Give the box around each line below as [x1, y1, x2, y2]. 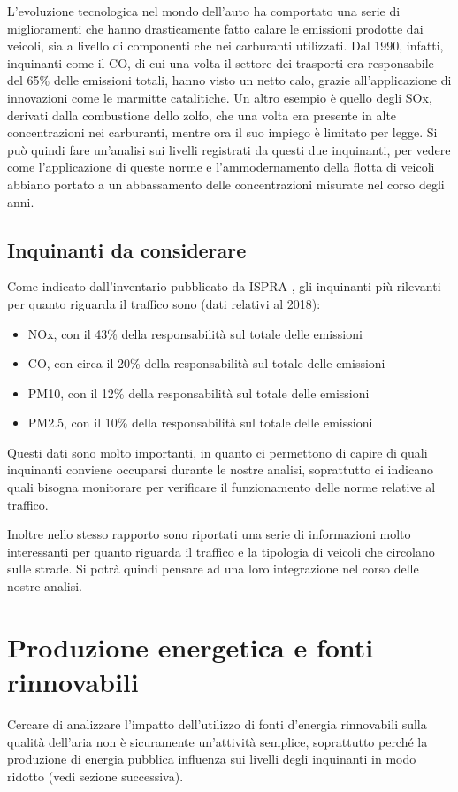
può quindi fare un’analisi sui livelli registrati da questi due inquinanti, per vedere [7, 140, 451, 158]
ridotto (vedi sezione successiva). [7, 766, 184, 785]
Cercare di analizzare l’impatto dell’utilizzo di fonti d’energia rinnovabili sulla [7, 714, 427, 733]
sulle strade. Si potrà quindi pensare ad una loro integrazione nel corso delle [7, 559, 419, 578]
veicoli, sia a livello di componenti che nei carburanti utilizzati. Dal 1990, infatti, [7, 36, 444, 55]
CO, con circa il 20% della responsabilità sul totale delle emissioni [27, 354, 385, 373]
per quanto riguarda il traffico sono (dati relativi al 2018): [7, 294, 321, 312]
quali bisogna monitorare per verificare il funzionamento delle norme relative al [7, 478, 436, 496]
